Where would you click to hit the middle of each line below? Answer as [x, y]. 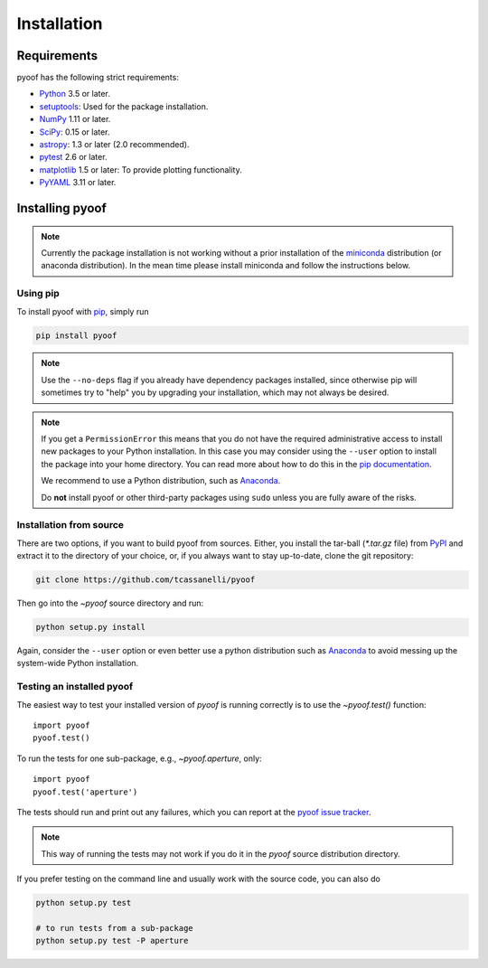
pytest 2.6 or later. [73, 157]
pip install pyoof [76, 335]
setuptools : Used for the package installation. [124, 106]
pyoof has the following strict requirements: [98, 78]
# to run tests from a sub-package [114, 928]
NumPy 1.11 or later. [75, 119]
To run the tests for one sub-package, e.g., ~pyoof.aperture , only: [139, 758]
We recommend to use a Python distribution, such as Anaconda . [161, 481]
